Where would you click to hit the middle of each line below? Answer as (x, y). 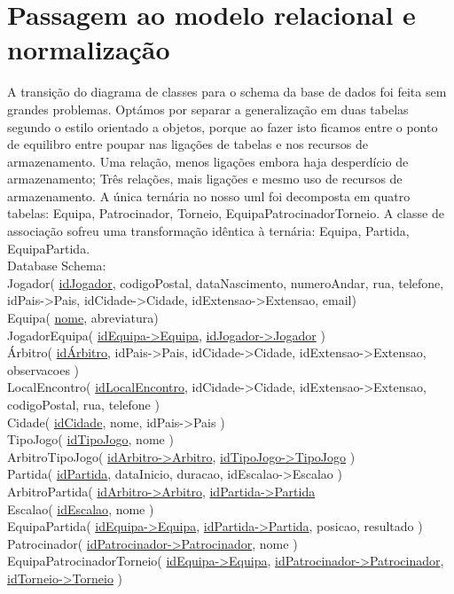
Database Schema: (57, 266)
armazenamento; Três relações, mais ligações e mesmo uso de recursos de (205, 179)
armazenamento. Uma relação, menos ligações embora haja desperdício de (208, 161)
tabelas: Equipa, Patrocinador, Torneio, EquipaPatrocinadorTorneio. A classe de (226, 213)
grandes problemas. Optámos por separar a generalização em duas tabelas (208, 109)
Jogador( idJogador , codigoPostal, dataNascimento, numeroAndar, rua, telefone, (226, 282)
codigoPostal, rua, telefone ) (83, 404)
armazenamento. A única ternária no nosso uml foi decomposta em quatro (209, 195)
